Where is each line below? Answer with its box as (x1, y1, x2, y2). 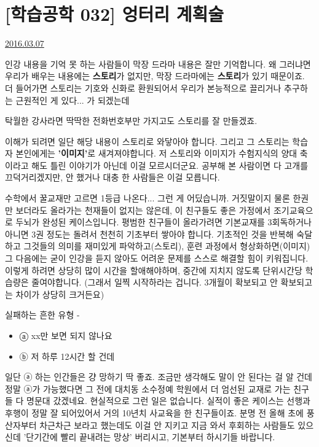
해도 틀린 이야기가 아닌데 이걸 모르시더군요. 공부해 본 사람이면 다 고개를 (31, 158, 309, 171)
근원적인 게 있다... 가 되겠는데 (15, 93, 130, 106)
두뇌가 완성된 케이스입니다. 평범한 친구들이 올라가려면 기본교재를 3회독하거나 (15, 216, 312, 228)
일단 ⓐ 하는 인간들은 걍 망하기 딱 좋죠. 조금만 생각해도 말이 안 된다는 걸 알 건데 (5, 370, 312, 383)
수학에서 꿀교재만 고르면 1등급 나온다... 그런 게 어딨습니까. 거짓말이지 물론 (5, 192, 290, 204)
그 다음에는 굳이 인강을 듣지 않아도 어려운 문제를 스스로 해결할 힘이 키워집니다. (5, 252, 309, 265)
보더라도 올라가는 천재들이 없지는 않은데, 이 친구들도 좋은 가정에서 (15, 203, 271, 216)
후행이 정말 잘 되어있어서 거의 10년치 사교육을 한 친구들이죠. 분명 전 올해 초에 (5, 406, 304, 419)
